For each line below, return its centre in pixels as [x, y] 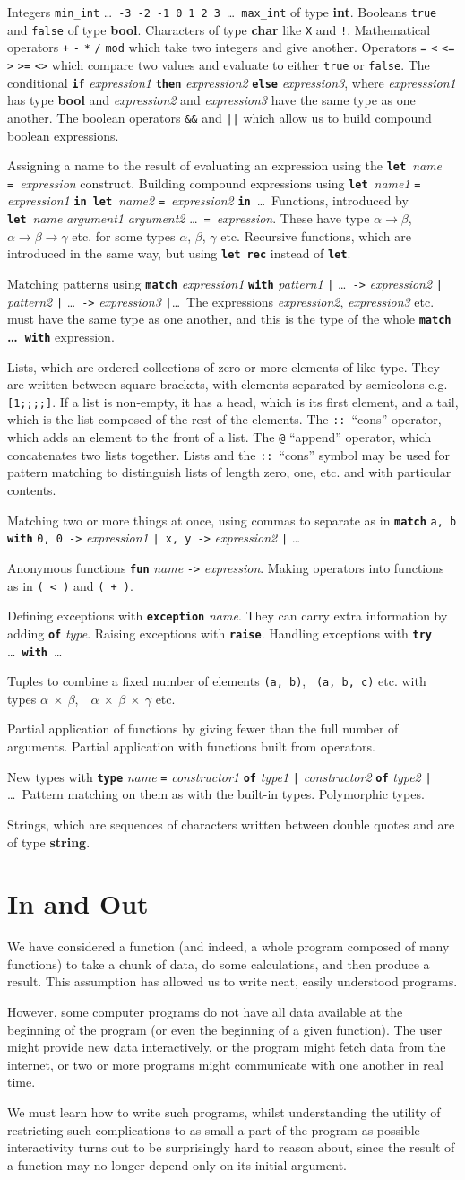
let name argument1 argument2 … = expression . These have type [189, 218]
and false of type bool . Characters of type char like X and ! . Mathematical [219, 29]
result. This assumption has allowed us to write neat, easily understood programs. [232, 981]
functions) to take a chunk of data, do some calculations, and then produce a [219, 963]
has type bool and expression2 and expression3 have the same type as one [211, 100]
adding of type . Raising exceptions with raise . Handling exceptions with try [220, 633]
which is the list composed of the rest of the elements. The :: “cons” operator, [224, 419]
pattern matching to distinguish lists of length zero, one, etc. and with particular [229, 472]
